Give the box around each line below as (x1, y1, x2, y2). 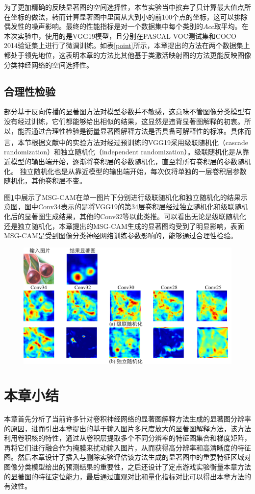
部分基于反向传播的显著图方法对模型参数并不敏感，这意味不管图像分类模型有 (4, 106, 251, 117)
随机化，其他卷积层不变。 (4, 175, 86, 186)
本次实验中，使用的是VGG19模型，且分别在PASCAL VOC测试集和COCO (4, 30, 236, 41)
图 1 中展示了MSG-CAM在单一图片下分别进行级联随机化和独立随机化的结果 (4, 192, 241, 202)
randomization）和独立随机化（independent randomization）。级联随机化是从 (4, 147, 243, 157)
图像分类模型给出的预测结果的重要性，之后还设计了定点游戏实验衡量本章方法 (4, 461, 251, 471)
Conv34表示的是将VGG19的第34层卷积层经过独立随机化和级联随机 (38, 201, 248, 212)
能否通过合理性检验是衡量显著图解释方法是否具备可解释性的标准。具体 (17, 125, 244, 136)
